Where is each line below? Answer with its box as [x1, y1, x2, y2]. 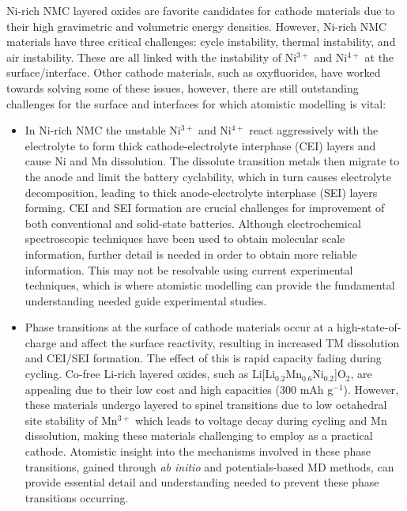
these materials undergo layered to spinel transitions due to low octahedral [24, 396, 387, 413]
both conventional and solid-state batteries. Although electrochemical [24, 214, 361, 231]
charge [24, 334, 57, 350]
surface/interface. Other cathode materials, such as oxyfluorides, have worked [6, 64, 381, 81]
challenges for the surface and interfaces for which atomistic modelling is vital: [6, 95, 386, 112]
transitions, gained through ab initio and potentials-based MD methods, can [24, 458, 394, 475]
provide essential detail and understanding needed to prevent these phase [24, 474, 379, 490]
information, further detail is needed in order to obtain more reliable [24, 245, 357, 262]
